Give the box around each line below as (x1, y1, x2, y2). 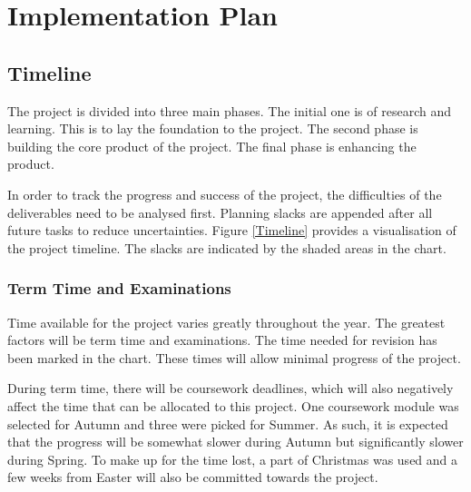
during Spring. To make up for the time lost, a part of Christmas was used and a (7, 449, 458, 468)
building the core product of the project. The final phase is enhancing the (7, 136, 417, 155)
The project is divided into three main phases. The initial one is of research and (7, 101, 451, 120)
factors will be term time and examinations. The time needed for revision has (7, 330, 437, 349)
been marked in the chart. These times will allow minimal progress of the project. (7, 348, 461, 367)
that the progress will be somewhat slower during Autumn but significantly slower (7, 432, 464, 451)
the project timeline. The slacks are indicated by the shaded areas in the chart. (7, 238, 446, 257)
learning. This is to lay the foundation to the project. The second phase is (7, 119, 418, 138)
